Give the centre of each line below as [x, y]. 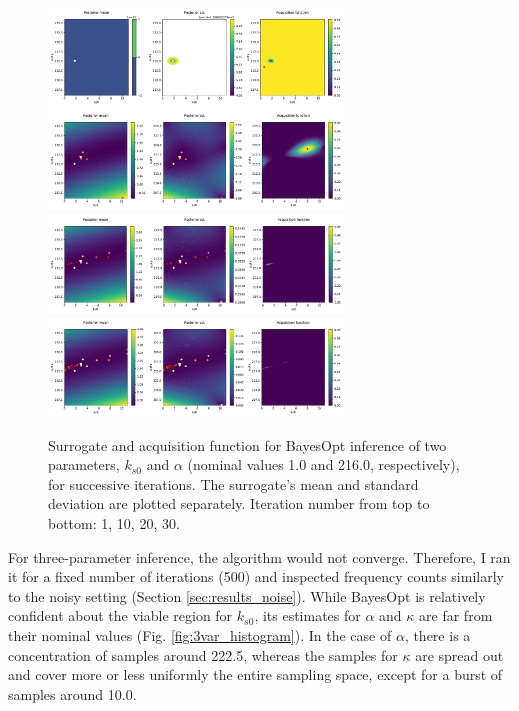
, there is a [437, 635]
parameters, [84, 464]
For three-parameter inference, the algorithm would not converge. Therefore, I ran [259, 556]
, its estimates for [307, 615]
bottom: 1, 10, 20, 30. [114, 523]
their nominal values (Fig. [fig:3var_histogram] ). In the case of [200, 635]
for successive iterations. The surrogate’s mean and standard [233, 483]
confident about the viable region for [120, 615]
